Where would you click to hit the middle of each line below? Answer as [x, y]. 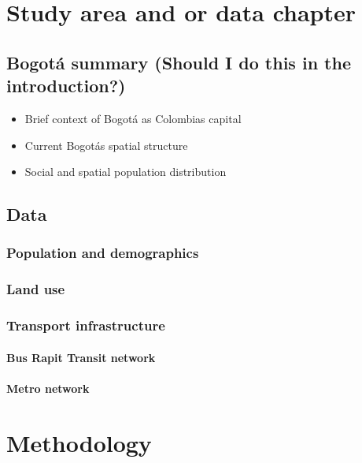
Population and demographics [103, 253]
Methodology [79, 442]
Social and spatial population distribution [126, 172]
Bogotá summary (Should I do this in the [179, 62]
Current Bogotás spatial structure [106, 145]
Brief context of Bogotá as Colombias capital [133, 118]
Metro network [48, 388]
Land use [36, 289]
